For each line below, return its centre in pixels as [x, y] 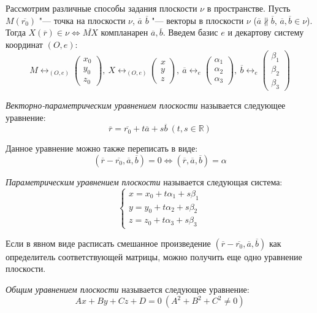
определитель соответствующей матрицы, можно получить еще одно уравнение [154, 256]
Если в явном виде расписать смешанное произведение [108, 243]
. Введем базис [190, 32]
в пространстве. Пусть [249, 8]
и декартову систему [266, 32]
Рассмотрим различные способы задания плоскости [101, 8]
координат [24, 44]
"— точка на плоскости [82, 20]
